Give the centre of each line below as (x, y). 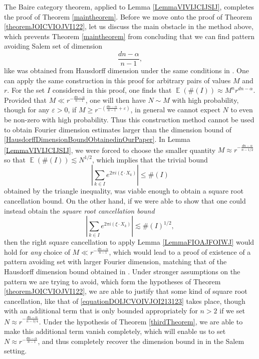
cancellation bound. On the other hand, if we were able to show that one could (125, 201)
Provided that (26, 100)
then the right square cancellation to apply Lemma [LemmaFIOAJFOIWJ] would (129, 242)
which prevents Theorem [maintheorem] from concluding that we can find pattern (129, 36)
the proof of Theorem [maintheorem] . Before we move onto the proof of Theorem (128, 16)
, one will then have (115, 100)
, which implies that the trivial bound (150, 159)
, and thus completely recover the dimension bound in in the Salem (141, 341)
